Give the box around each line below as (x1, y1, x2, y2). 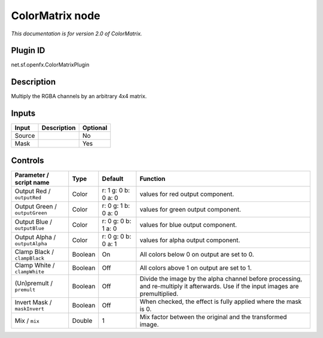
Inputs (11, 108, 36, 119)
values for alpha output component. (139, 236, 240, 244)
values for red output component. (139, 189, 234, 198)
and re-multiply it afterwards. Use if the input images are (139, 282, 299, 290)
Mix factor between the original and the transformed (139, 312, 287, 321)
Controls (11, 155, 44, 165)
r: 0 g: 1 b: (102, 201, 130, 210)
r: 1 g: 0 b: (102, 186, 130, 194)
